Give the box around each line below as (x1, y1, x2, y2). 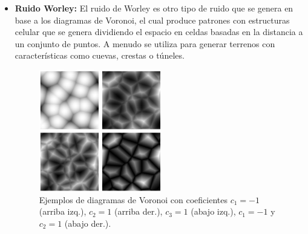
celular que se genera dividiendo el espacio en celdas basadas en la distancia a (15, 25, 303, 38)
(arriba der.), (114, 205, 163, 218)
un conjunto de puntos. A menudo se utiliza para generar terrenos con (15, 37, 275, 50)
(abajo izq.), (191, 205, 236, 218)
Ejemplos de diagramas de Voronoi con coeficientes (39, 193, 228, 206)
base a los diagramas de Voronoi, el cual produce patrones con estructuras (15, 13, 290, 26)
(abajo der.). (64, 216, 111, 229)
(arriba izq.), (39, 205, 87, 218)
